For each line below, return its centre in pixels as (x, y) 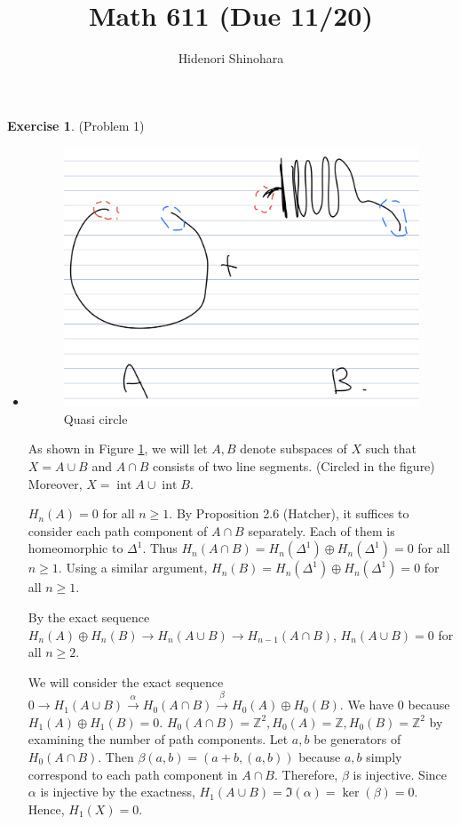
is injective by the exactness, (118, 792)
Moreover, (55, 483)
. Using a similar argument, (133, 568)
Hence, (46, 809)
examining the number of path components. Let (158, 739)
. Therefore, (306, 774)
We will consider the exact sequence (126, 681)
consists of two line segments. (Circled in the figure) (294, 466)
